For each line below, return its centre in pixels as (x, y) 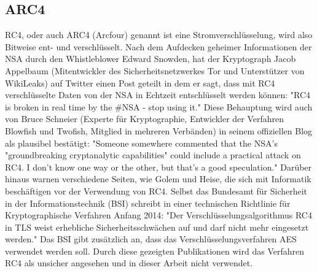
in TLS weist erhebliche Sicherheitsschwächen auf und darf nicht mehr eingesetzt (157, 227)
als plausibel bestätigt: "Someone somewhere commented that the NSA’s (141, 143)
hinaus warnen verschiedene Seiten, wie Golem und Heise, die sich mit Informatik (158, 179)
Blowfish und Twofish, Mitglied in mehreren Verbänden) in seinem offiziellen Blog (159, 130)
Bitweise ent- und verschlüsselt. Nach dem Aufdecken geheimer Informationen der (158, 46)
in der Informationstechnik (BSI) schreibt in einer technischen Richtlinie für (148, 203)
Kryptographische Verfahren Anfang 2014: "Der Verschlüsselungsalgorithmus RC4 (158, 215)
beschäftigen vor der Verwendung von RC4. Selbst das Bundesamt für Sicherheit (156, 190)
